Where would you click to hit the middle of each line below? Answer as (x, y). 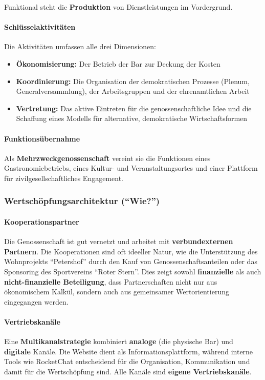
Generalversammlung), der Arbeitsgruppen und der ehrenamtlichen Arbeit (133, 91)
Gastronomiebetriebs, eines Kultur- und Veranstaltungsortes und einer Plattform (131, 168)
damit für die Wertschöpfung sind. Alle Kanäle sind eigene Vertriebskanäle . (128, 371)
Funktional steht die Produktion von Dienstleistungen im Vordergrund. (118, 7)
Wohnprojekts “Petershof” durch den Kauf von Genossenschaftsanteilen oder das (131, 261)
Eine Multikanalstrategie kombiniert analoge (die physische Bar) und (119, 341)
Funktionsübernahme (42, 138)
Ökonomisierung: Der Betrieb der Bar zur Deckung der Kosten (118, 63)
